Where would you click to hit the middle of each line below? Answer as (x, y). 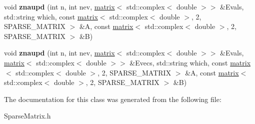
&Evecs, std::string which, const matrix (190, 62)
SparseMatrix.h (27, 116)
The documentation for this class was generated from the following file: (113, 99)
